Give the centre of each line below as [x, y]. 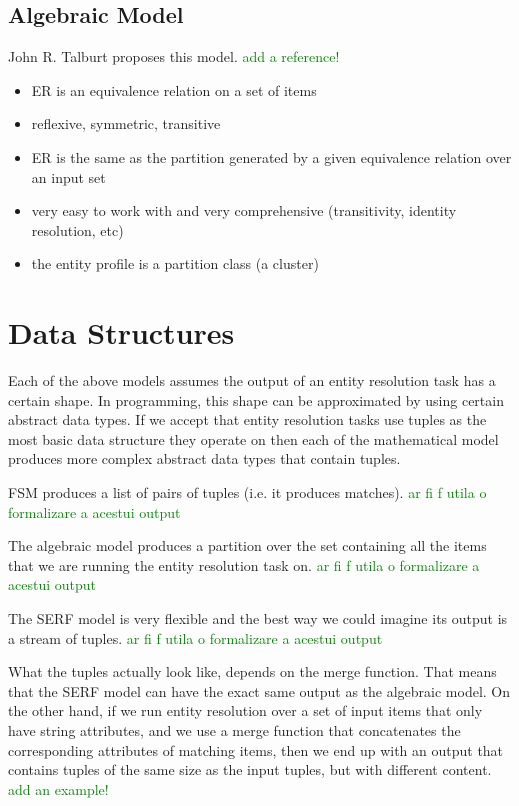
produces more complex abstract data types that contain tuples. [204, 458]
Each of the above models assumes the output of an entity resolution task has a [252, 380]
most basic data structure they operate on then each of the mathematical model [253, 438]
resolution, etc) [77, 229]
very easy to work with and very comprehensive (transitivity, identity [244, 210]
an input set [68, 176]
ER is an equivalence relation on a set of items [174, 89]
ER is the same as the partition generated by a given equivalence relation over [271, 156]
